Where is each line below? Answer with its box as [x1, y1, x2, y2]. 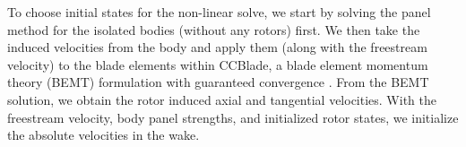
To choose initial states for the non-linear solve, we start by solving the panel [7, 3, 431, 21]
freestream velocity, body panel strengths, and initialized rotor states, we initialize [7, 108, 459, 126]
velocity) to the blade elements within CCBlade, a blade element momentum [7, 55, 428, 73]
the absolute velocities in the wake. [7, 125, 200, 144]
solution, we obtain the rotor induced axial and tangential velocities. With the [7, 90, 436, 108]
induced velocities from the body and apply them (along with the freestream [7, 38, 427, 56]
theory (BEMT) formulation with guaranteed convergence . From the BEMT [7, 73, 429, 91]
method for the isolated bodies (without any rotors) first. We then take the [7, 20, 420, 39]
